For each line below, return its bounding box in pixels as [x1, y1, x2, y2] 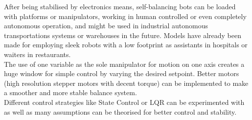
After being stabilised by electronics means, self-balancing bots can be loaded [4, 1, 236, 11]
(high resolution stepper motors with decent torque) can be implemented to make [4, 78, 249, 88]
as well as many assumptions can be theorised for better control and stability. [4, 106, 237, 117]
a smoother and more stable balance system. [4, 87, 137, 98]
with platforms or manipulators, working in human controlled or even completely [4, 11, 247, 21]
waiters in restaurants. [4, 49, 71, 59]
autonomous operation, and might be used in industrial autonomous [4, 20, 208, 31]
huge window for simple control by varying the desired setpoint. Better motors [4, 68, 239, 79]
